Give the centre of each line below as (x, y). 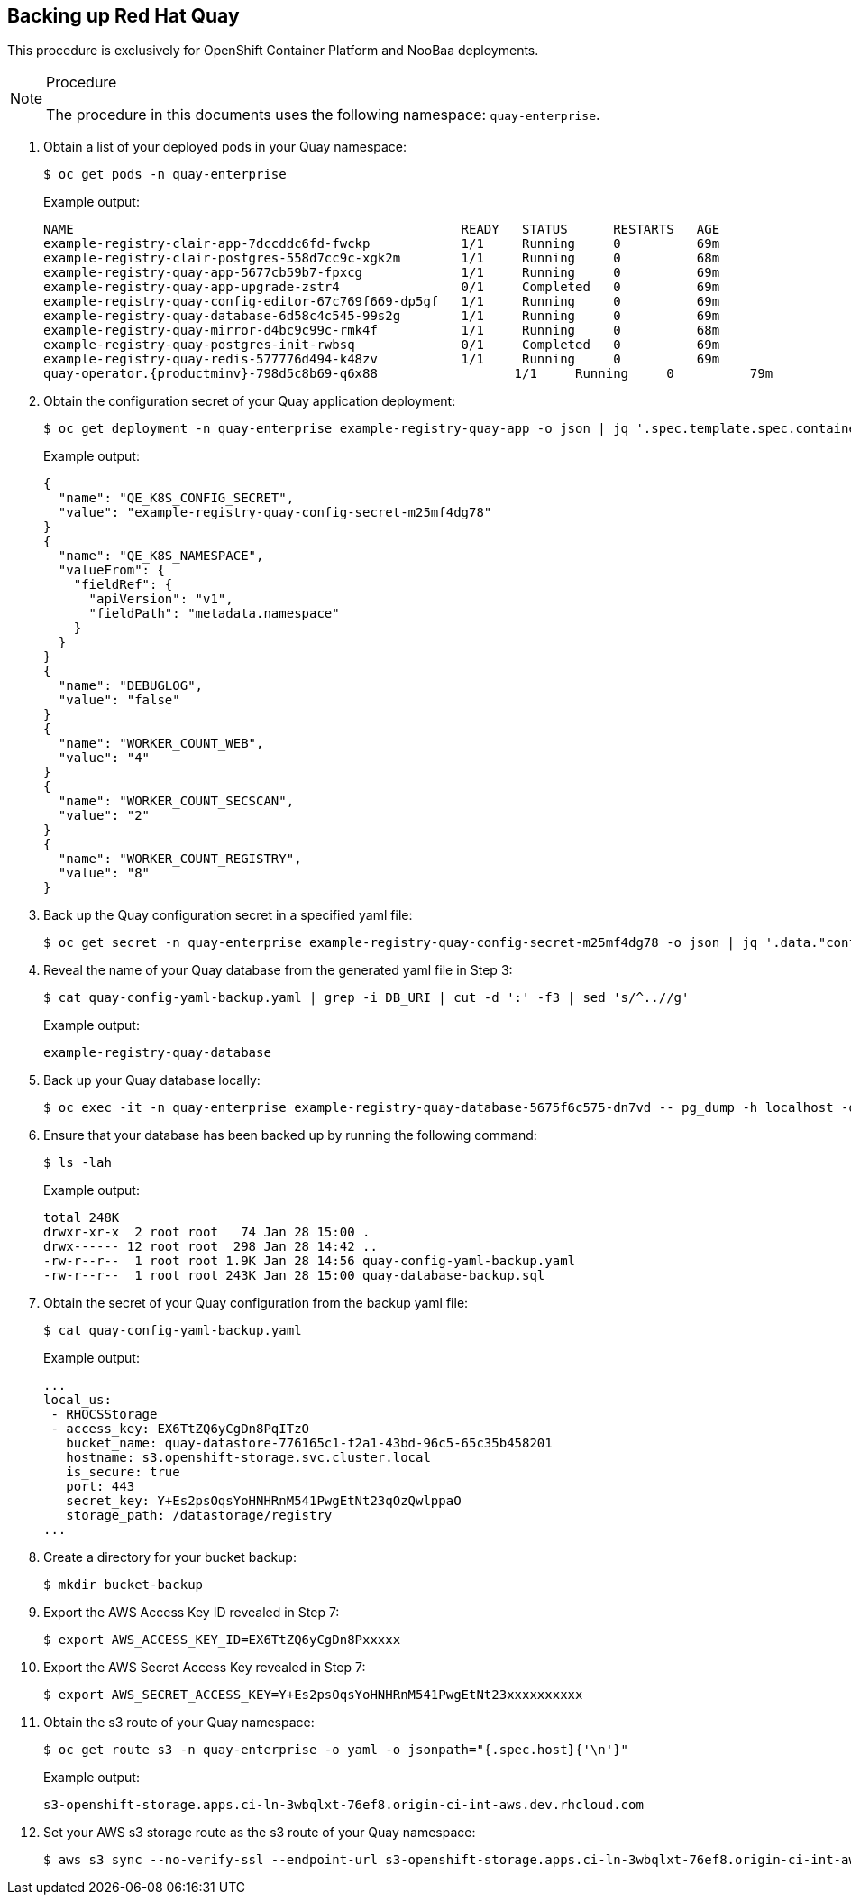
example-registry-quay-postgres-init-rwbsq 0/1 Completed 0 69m (382, 345)
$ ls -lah (78, 1163)
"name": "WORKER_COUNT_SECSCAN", (176, 801)
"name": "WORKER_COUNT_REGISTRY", (180, 859)
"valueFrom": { (111, 570)
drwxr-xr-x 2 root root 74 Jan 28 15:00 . (207, 1232)
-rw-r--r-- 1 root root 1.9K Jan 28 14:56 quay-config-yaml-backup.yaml (310, 1261)
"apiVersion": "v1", (161, 599)
